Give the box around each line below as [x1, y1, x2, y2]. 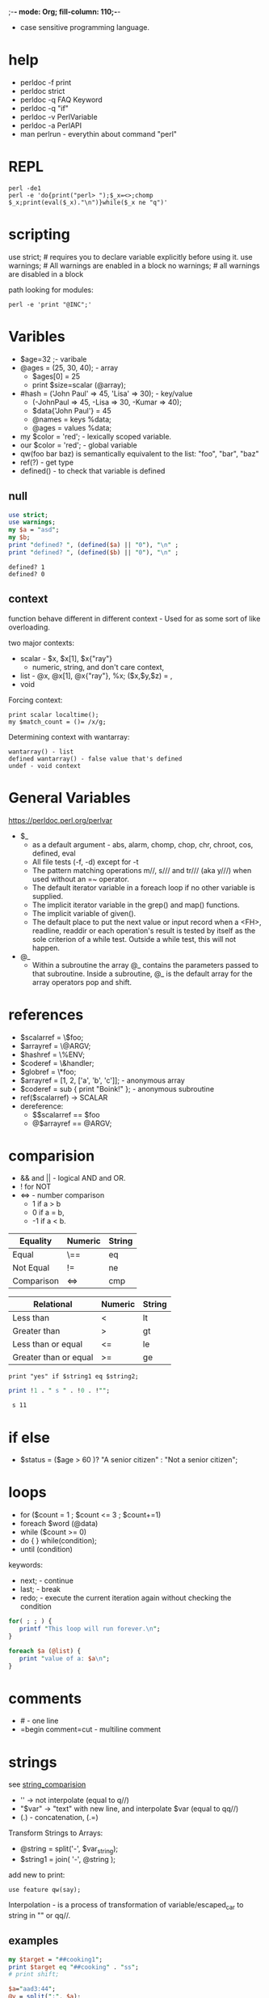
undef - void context [8, 761, 82, 770]
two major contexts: [8, 638, 75, 647]
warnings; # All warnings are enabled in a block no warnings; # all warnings [8, 261, 260, 270]
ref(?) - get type [19, 457, 74, 467]
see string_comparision [8, 1780, 86, 1789]
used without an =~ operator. [32, 874, 129, 884]
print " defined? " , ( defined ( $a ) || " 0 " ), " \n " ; [8, 541, 179, 549]
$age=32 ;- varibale [19, 354, 87, 363]
